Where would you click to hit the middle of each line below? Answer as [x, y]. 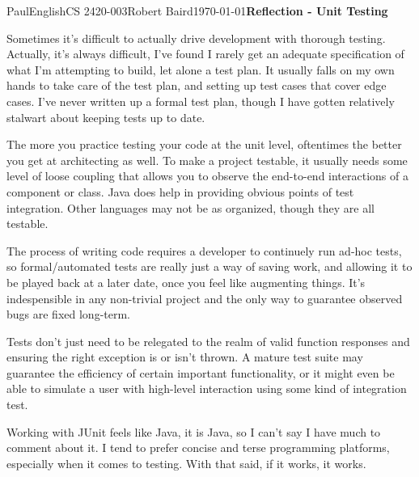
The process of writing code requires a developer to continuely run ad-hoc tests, [204, 250]
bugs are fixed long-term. [68, 314]
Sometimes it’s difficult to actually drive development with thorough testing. [196, 38]
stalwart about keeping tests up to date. [106, 117]
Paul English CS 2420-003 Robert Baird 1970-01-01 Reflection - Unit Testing [197, 11]
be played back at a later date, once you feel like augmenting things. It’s [186, 282]
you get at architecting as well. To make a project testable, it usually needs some [207, 160]
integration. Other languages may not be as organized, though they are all [190, 207]
